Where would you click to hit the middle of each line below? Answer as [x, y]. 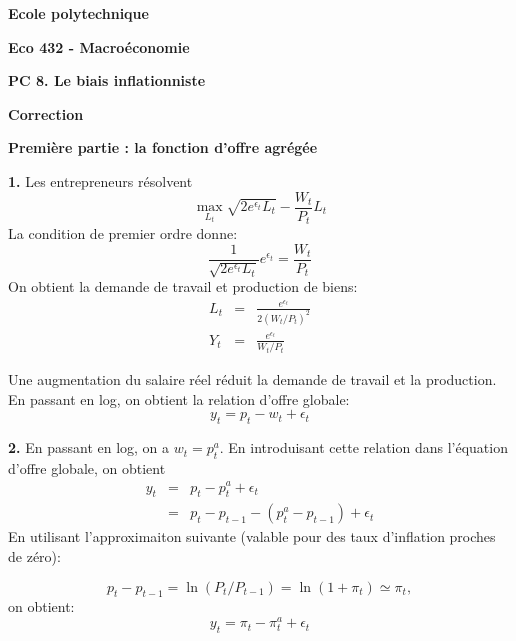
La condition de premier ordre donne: [123, 233]
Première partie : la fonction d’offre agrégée [163, 147]
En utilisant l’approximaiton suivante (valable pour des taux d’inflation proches [252, 536]
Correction [46, 113]
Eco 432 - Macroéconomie [99, 46]
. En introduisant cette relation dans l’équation [363, 447]
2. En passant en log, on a [89, 447]
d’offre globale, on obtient [87, 467]
